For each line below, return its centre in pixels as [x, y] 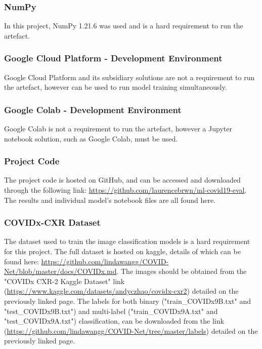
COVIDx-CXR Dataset [52, 222]
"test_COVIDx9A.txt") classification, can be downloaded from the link [114, 321]
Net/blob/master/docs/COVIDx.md [60, 271]
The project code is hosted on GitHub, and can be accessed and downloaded [122, 180]
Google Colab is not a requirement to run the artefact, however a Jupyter [118, 129]
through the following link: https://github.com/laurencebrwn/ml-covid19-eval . [125, 190]
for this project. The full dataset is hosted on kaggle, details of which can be [122, 251]
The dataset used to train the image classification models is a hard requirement [127, 241]
